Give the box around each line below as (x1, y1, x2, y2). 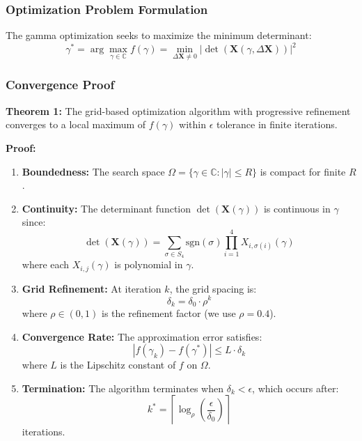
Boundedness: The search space (22, 164, 165, 178)
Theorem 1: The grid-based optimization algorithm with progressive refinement (6, 103, 351, 118)
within (179, 117, 206, 132)
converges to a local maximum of (6, 117, 146, 132)
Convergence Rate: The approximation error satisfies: (22, 329, 262, 343)
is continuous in (263, 201, 331, 215)
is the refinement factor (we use (101, 306, 236, 320)
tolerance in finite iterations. (217, 117, 338, 132)
